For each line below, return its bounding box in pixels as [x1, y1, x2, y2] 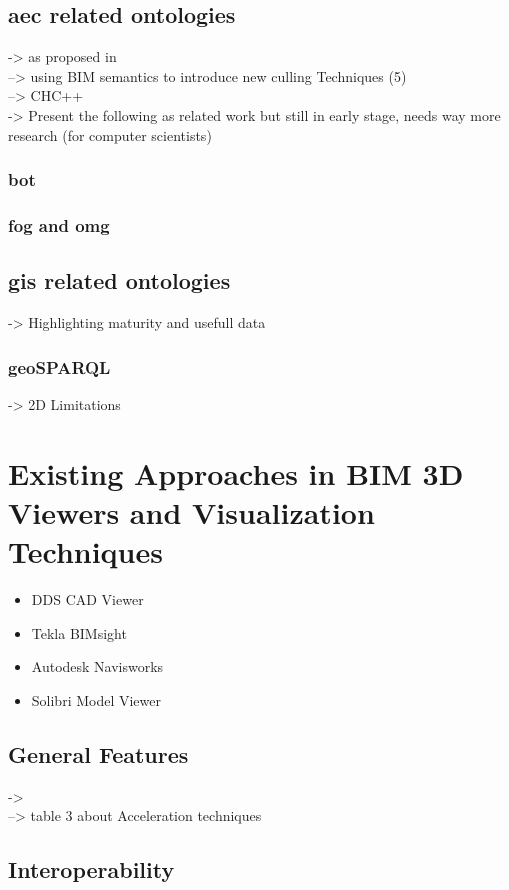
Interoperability [8, 854, 175, 885]
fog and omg [8, 212, 110, 237]
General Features [8, 738, 189, 769]
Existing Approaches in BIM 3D [8, 452, 464, 493]
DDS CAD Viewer [31, 588, 144, 609]
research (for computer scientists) [8, 124, 212, 145]
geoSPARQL [8, 354, 111, 379]
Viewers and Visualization [8, 491, 375, 532]
